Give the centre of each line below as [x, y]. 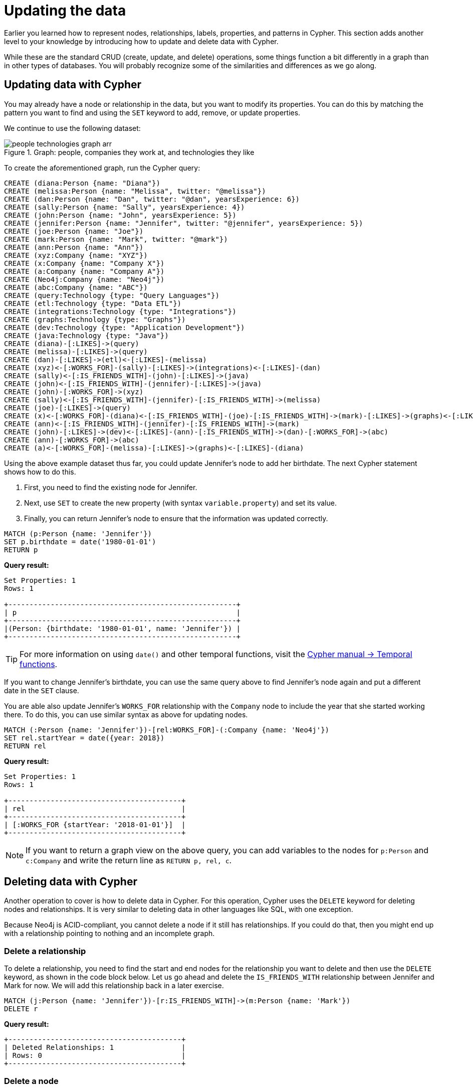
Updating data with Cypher [73, 85]
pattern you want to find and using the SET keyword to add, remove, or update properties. [152, 112]
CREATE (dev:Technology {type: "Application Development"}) [125, 327]
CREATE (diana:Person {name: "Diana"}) [82, 183]
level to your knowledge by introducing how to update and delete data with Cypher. [141, 41]
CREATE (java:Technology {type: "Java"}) [86, 335]
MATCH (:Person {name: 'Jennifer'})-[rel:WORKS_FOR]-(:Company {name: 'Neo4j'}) [167, 730]
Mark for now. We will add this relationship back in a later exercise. [114, 986]
